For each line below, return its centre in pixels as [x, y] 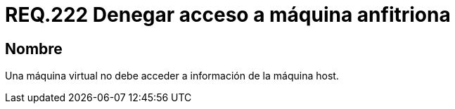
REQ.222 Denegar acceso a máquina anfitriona [228, 15]
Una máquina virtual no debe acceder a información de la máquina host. [172, 76]
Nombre [34, 49]
